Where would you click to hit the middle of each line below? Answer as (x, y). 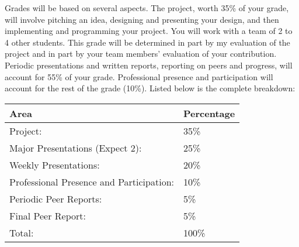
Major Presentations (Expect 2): (76, 147)
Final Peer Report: (48, 215)
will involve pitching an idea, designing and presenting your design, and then (142, 19)
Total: (22, 232)
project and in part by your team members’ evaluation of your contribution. (141, 54)
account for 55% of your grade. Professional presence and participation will (139, 76)
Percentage (209, 113)
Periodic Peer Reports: (56, 198)
